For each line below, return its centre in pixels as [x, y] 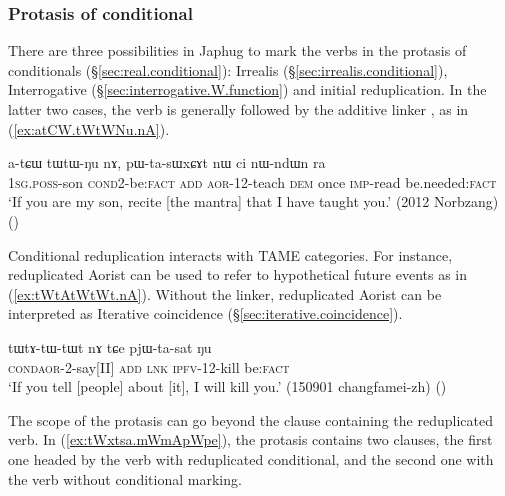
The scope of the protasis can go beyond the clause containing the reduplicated [250, 419]
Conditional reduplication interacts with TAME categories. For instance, [230, 254]
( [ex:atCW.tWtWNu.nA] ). [89, 128]
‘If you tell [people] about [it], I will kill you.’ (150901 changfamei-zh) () [227, 386]
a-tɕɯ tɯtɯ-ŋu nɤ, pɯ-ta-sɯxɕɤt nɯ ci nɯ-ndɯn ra [167, 162]
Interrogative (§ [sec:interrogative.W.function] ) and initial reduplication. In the [247, 89]
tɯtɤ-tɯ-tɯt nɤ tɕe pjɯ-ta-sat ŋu [110, 346]
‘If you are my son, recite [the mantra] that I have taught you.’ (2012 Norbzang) [253, 201]
